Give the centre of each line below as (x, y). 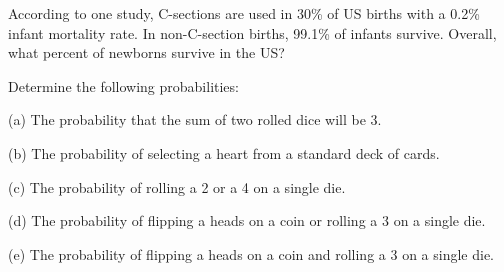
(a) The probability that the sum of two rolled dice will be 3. (195, 119)
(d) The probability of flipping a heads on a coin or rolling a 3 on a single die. (247, 220)
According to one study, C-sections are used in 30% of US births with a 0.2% (244, 13)
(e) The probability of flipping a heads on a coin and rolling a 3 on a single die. (251, 253)
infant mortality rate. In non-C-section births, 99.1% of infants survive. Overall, (252, 32)
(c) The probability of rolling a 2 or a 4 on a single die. (177, 186)
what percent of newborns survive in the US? (146, 52)
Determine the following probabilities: (123, 85)
